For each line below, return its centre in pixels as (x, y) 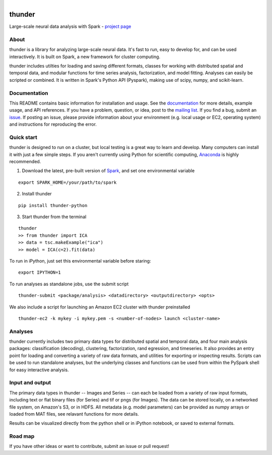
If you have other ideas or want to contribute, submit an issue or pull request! (89, 446)
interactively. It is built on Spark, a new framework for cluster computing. (85, 57)
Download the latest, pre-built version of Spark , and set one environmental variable (108, 171)
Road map (22, 436)
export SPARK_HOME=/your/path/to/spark (67, 182)
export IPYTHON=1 (40, 272)
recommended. (25, 162)
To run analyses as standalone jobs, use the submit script (69, 284)
